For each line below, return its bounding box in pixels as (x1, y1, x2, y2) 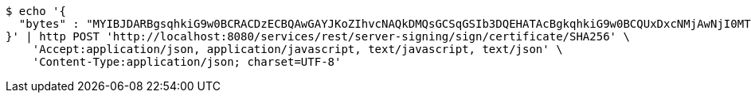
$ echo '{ (6, 5, 66, 17)
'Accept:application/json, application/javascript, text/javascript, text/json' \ (32, 43, 563, 55)
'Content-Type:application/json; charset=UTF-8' (32, 55, 342, 68)
